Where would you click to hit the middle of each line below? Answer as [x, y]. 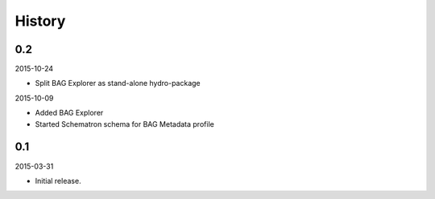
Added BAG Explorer [69, 113]
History [40, 21]
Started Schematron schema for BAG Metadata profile [125, 124]
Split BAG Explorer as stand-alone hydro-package [118, 83]
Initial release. [58, 181]
